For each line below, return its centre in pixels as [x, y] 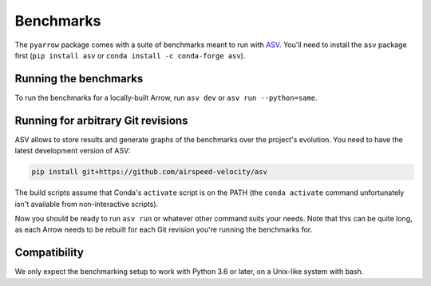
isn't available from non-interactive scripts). [87, 204]
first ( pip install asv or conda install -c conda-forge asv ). [130, 55]
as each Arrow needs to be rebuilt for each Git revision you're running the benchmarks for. [164, 230]
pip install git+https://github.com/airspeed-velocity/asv [149, 172]
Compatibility [49, 253]
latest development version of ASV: [73, 151]
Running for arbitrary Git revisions [101, 120]
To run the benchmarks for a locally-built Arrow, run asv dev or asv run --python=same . [166, 97]
